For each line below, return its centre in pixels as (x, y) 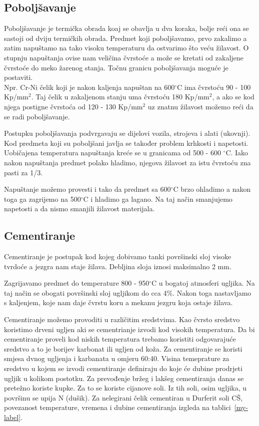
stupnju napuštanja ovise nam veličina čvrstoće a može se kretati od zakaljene (124, 57)
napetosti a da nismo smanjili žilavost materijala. (79, 209)
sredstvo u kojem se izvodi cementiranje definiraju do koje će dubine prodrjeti (123, 368)
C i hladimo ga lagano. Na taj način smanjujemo (158, 199)
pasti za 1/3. (23, 172)
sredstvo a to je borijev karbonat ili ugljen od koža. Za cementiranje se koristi (123, 348)
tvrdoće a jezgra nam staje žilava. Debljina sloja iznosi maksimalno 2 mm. (118, 266)
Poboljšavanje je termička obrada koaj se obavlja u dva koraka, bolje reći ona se (126, 28)
